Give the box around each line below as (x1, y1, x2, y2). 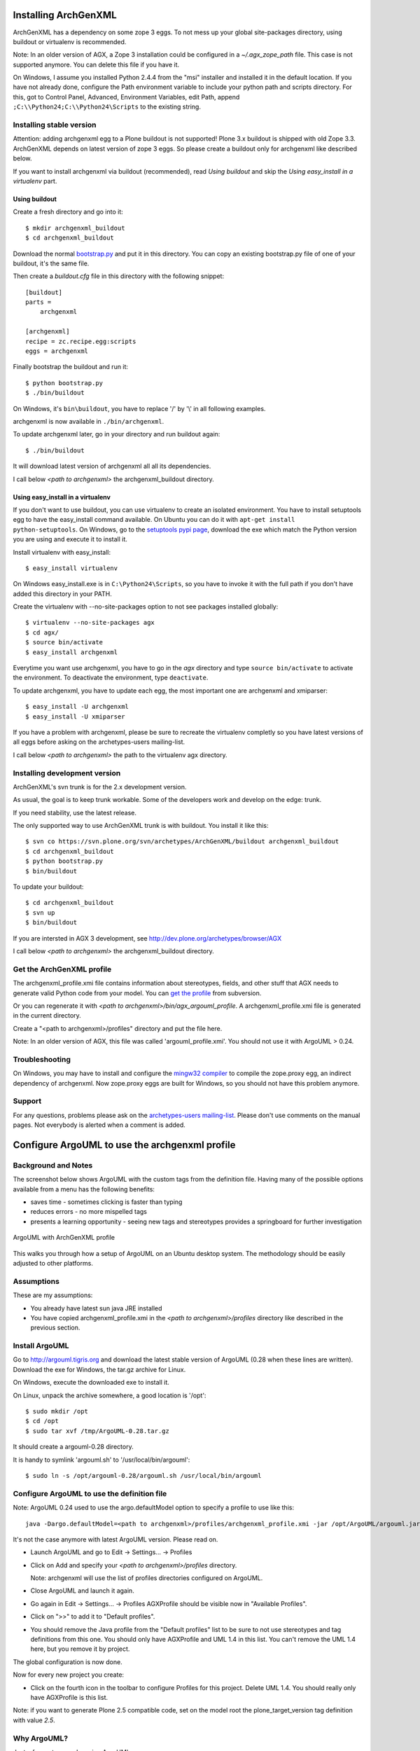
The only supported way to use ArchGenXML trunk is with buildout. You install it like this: (13, 822, 269, 830)
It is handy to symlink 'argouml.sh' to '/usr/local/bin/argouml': (13, 1455, 190, 1464)
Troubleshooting (13, 1054, 71, 1064)
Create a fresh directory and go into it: (13, 207, 124, 216)
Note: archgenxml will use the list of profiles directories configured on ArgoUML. (30, 1574, 263, 1582)
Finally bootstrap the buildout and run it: (13, 363, 129, 371)
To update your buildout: (13, 883, 84, 891)
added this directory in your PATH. (13, 589, 112, 598)
